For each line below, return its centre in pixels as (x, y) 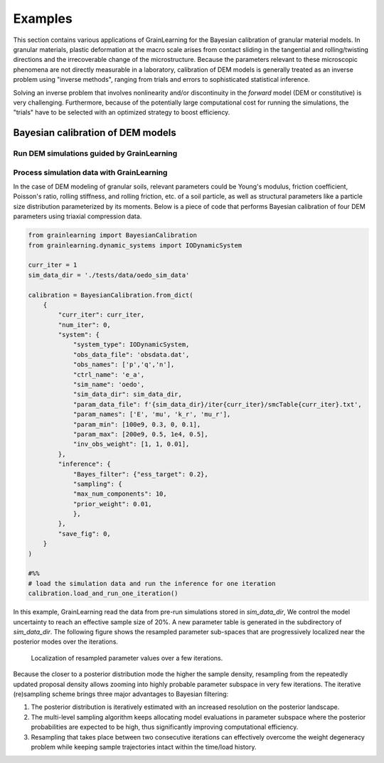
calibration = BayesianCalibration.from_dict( (111, 295)
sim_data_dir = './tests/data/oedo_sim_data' (109, 275)
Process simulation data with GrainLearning (90, 172)
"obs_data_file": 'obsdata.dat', (131, 354)
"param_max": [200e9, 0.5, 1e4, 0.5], (141, 434)
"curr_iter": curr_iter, (101, 315)
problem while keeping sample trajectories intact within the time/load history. (144, 747)
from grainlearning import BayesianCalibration (112, 235)
